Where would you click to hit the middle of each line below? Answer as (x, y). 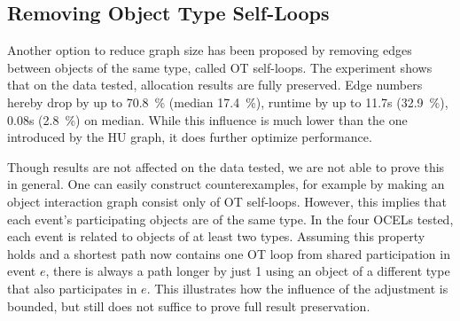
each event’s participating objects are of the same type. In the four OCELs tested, (230, 219)
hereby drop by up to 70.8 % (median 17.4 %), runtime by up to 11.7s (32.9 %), (228, 102)
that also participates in (72, 288)
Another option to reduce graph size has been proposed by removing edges (210, 50)
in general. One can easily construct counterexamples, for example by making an (226, 184)
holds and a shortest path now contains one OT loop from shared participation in (229, 253)
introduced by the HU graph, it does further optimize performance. (190, 137)
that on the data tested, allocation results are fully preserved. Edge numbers (215, 85)
